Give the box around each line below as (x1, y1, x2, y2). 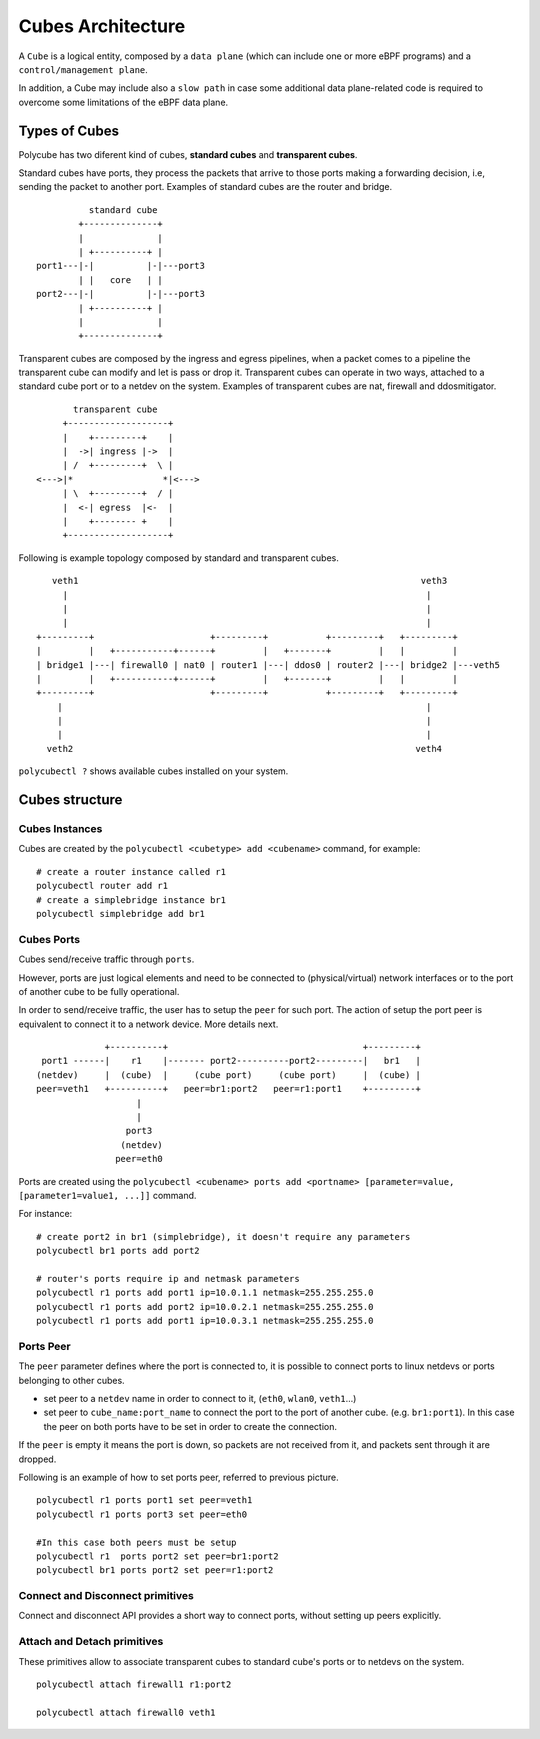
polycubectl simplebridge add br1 (36, 908, 205, 919)
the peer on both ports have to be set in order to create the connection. (43, 1420, 338, 1432)
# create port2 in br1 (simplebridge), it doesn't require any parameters (36, 1231, 411, 1242)
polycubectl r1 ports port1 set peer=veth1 (36, 1495, 253, 1506)
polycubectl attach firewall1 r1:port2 (36, 1678, 232, 1690)
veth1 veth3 (51, 575, 448, 587)
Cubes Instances (18, 822, 103, 836)
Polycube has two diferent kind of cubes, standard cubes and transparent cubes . (18, 148, 358, 160)
